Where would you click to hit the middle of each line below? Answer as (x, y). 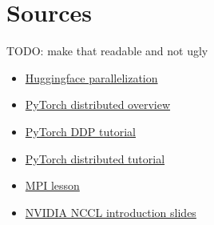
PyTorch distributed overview (98, 104)
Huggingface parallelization (91, 77)
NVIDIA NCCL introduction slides (111, 212)
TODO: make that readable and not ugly (107, 51)
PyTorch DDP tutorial (80, 131)
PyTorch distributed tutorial (95, 158)
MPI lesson (52, 185)
